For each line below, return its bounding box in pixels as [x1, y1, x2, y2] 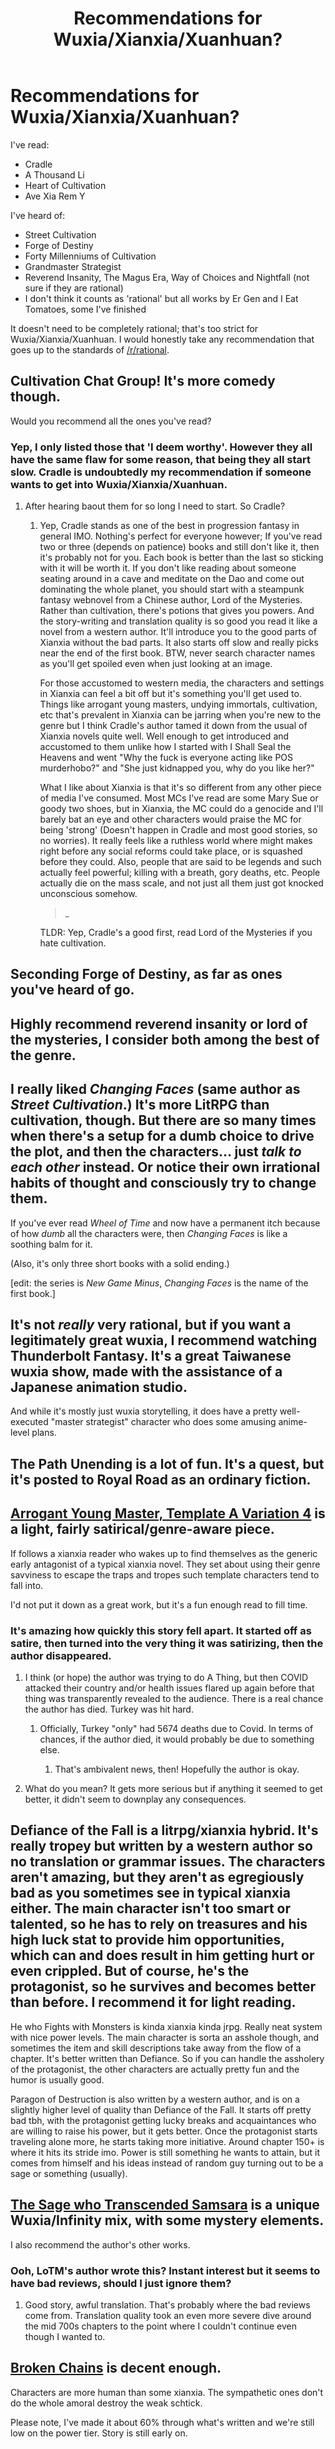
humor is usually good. [10, 2073, 105, 2086]
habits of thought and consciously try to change [10, 1175, 317, 1192]
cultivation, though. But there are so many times [10, 1112, 317, 1129]
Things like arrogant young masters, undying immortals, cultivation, [39, 698, 318, 711]
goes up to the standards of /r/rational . [10, 343, 170, 356]
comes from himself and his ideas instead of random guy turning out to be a [10, 2157, 324, 2169]
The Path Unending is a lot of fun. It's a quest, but [10, 1455, 325, 1472]
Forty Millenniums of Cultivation [24, 250, 157, 262]
